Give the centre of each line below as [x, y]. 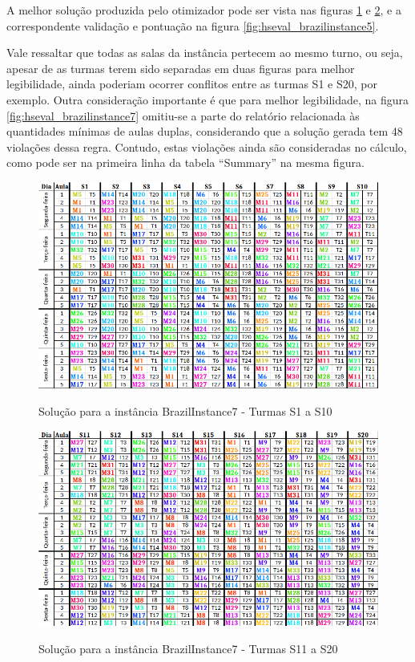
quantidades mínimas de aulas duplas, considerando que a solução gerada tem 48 [205, 131]
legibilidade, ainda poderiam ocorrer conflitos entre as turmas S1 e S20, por [192, 84]
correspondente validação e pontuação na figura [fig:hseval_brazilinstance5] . [193, 25]
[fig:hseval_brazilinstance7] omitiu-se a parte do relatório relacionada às [183, 115]
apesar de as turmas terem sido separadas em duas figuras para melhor [181, 68]
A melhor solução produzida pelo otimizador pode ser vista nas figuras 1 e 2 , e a [204, 10]
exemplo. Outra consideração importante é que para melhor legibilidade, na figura [208, 99]
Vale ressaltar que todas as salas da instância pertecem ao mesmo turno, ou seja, [205, 53]
